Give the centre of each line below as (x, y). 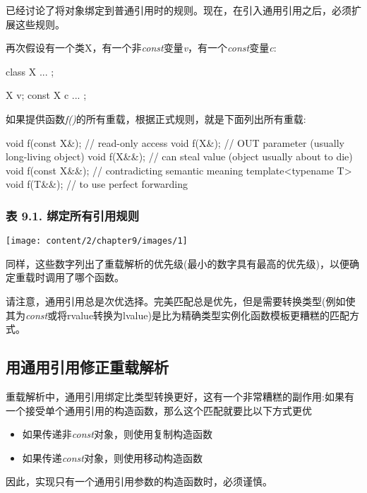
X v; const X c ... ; (46, 95)
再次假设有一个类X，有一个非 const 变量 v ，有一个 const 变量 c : (141, 48)
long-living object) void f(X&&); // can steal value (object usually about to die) (179, 156)
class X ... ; (30, 71)
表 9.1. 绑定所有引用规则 (73, 215)
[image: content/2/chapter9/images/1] (97, 241)
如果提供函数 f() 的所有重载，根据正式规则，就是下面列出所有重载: (156, 118)
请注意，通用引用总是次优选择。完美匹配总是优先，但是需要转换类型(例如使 (181, 301)
